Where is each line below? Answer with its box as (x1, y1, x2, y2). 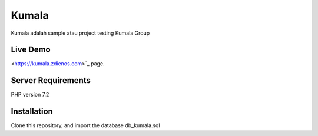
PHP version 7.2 (11, 91, 49, 98)
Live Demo (11, 45, 51, 55)
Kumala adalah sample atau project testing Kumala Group (11, 29, 150, 37)
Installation (11, 107, 53, 117)
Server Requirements (11, 75, 91, 85)
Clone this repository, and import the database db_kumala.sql (11, 122, 160, 129)
